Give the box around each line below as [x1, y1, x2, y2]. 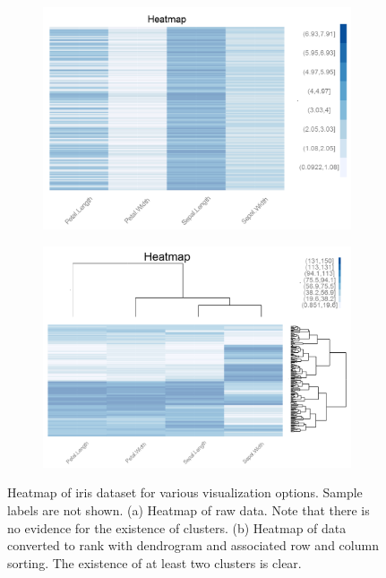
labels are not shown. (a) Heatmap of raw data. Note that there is [7, 500, 370, 519]
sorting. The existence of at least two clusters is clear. [7, 553, 302, 572]
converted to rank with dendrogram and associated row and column [7, 536, 379, 555]
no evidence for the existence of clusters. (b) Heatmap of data [7, 518, 347, 537]
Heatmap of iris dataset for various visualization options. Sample [7, 483, 363, 502]
